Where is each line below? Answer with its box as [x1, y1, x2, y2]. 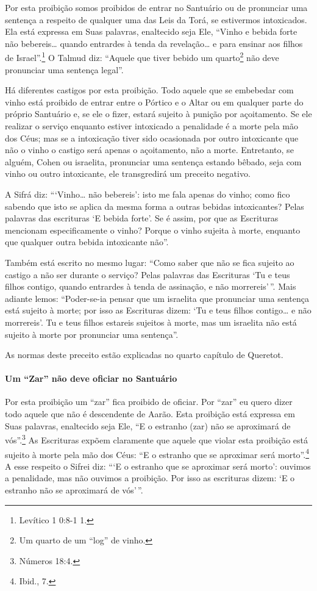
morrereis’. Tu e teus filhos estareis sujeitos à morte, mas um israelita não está [5, 315, 297, 328]
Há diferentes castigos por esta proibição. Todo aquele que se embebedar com [5, 84, 294, 96]
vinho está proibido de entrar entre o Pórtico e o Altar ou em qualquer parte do [5, 95, 304, 108]
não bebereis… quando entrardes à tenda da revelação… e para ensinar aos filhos [5, 37, 303, 49]
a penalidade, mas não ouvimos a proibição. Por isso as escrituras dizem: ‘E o [5, 471, 295, 484]
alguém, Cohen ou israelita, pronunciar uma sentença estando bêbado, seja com [5, 155, 302, 168]
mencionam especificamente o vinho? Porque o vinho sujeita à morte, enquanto [5, 223, 301, 236]
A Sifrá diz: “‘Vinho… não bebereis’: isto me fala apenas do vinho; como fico [5, 187, 290, 200]
